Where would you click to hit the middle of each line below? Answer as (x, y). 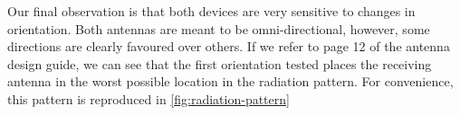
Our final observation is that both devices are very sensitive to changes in (211, 11)
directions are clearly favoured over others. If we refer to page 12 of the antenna (229, 46)
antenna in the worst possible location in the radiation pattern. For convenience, (230, 81)
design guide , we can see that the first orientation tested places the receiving (220, 63)
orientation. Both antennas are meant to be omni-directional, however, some (219, 28)
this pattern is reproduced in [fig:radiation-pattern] (149, 98)
